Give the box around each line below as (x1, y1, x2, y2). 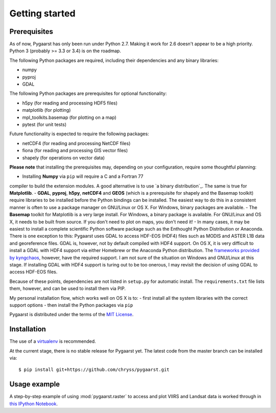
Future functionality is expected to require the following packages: (9, 131, 149, 137)
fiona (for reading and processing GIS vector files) (22, 148, 128, 154)
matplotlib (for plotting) (22, 107, 71, 113)
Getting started (9, 8, 76, 19)
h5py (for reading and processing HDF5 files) (22, 100, 118, 106)
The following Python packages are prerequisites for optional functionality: (9, 90, 167, 97)
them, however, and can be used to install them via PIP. (9, 285, 126, 292)
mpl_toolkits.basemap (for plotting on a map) (22, 114, 117, 120)
